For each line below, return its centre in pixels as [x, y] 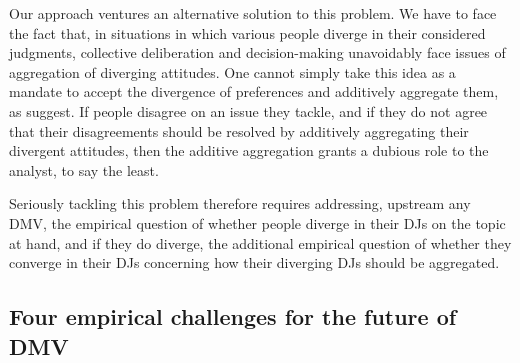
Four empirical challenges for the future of [233, 316]
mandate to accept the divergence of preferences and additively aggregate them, [254, 91]
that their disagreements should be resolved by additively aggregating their [239, 130]
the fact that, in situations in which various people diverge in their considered [247, 32]
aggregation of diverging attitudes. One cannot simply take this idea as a [232, 71]
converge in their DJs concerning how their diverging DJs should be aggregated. [254, 262]
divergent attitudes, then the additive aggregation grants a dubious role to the [249, 150]
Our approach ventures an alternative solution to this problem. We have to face [253, 13]
